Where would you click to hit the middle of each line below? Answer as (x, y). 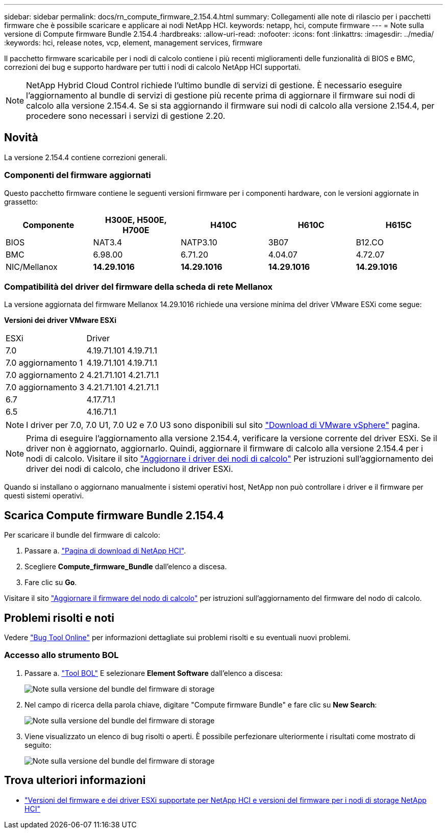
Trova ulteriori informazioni (75, 780)
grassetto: (21, 201)
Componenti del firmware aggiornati (78, 175)
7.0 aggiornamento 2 (45, 375)
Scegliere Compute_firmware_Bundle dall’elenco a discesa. (126, 567)
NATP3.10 (199, 242)
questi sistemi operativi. (44, 496)
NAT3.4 (108, 242)
